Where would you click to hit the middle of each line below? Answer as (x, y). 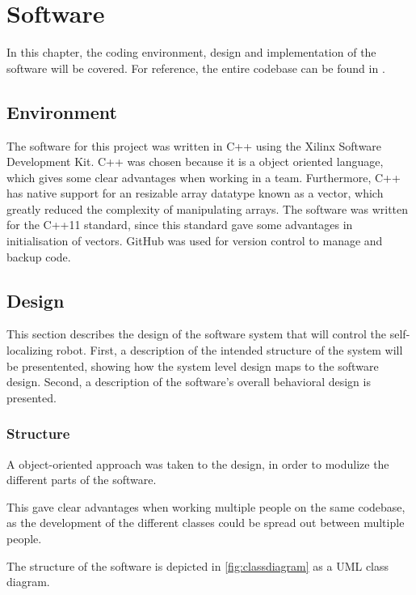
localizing (30, 350)
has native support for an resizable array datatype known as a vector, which (195, 193)
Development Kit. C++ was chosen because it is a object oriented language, (195, 161)
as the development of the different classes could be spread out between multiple (206, 523)
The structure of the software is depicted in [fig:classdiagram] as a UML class (198, 565)
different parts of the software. (82, 480)
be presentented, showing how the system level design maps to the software (193, 365)
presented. (32, 397)
